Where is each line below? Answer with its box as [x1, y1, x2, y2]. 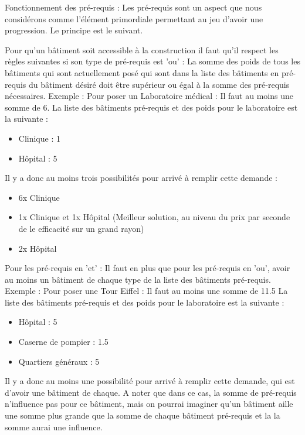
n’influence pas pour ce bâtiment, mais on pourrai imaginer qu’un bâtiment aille [5, 398, 293, 410]
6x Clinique [18, 191, 60, 203]
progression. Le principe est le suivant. [5, 24, 143, 36]
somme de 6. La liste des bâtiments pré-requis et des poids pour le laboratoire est [5, 101, 298, 113]
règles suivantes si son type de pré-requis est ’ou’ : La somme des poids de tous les [5, 55, 300, 67]
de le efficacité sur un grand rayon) [18, 222, 144, 234]
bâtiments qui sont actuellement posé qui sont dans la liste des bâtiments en [5, 66, 279, 78]
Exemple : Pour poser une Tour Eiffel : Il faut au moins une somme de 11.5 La [5, 285, 288, 297]
